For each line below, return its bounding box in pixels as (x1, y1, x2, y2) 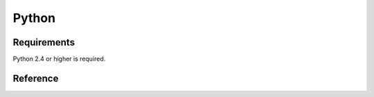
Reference (12, 72, 59, 84)
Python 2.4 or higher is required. (12, 55, 106, 63)
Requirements (12, 36, 75, 48)
